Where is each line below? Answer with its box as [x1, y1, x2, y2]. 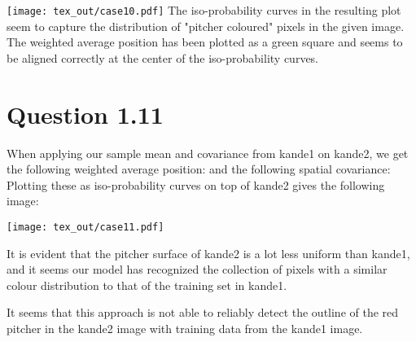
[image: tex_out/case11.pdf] [7, 221, 164, 233]
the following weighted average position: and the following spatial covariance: [7, 160, 391, 178]
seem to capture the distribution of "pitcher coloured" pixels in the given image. [7, 17, 405, 34]
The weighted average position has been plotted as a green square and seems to [7, 33, 403, 50]
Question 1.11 [7, 97, 164, 130]
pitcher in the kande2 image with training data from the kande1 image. [7, 319, 363, 336]
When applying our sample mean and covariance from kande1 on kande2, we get [7, 144, 409, 161]
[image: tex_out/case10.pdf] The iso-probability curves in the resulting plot [7, 2, 401, 18]
